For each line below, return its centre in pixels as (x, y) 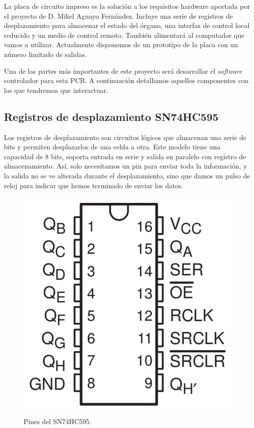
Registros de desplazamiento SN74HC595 (111, 116)
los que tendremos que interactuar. (56, 90)
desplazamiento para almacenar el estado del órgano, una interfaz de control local (127, 25)
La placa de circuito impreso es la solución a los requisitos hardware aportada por (127, 6)
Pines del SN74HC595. (57, 421)
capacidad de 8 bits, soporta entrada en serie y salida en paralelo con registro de (125, 156)
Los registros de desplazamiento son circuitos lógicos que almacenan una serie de (125, 137)
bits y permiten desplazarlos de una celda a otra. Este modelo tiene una (112, 147)
